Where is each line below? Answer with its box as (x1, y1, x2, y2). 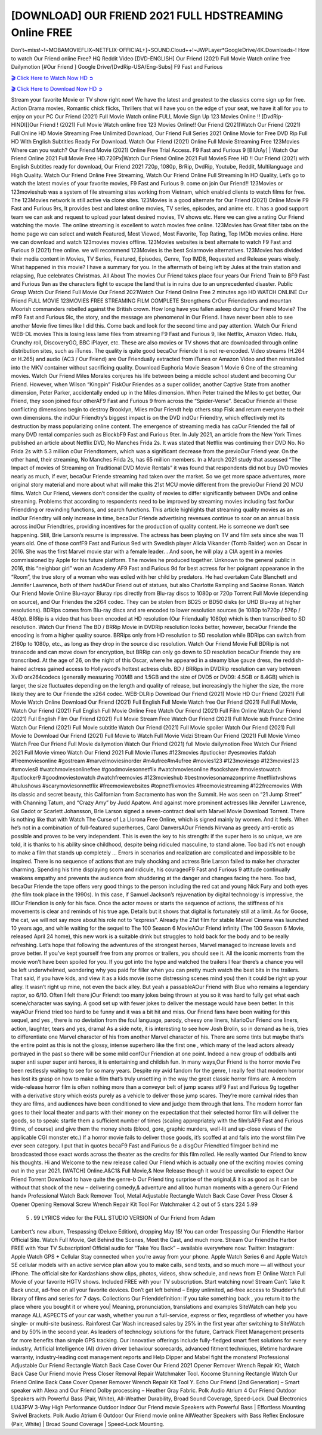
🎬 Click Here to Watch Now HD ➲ (11, 74, 94, 81)
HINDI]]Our (11, 121, 39, 129)
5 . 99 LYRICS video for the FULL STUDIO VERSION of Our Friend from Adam (26, 1214, 215, 1222)
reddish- (282, 657, 304, 664)
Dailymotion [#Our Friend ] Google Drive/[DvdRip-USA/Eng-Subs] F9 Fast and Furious (11, 63, 223, 71)
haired (11, 665, 27, 672)
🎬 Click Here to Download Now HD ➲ (11, 85, 103, 92)
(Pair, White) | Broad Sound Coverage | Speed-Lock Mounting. (11, 1420, 165, 1427)
